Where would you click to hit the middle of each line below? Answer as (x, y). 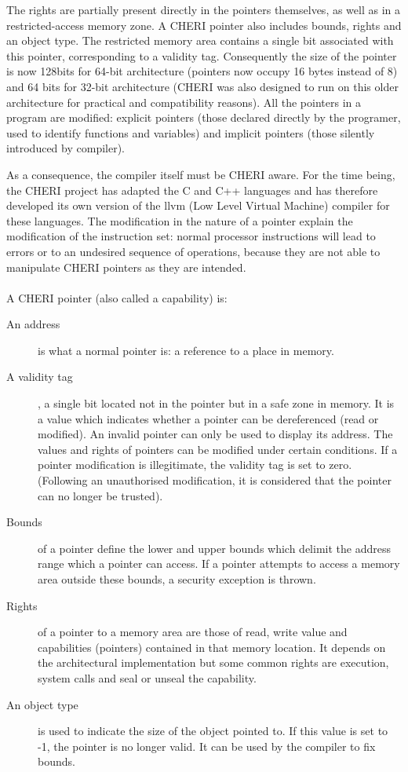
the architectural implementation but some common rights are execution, (213, 662)
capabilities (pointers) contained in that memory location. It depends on (212, 647)
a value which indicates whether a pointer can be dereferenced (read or (208, 418)
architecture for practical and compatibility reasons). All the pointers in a (184, 102)
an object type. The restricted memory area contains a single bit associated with (200, 40)
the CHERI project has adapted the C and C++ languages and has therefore (192, 190)
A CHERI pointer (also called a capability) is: (117, 297)
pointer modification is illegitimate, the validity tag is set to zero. (195, 465)
